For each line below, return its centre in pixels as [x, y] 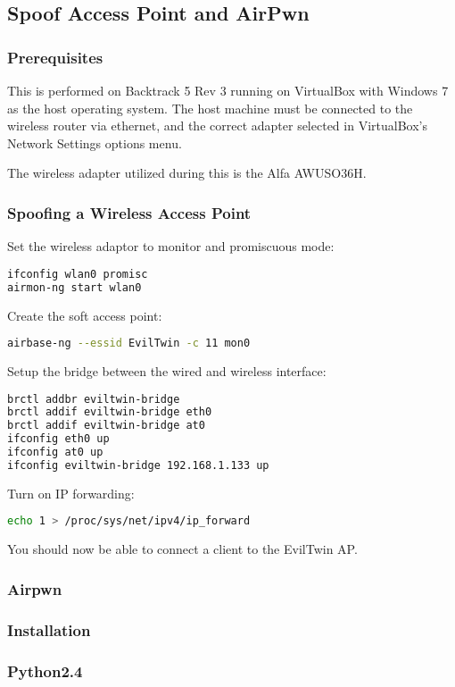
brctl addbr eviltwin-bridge [94, 399]
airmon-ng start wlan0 [74, 287]
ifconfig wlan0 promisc [78, 274]
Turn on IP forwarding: [71, 493]
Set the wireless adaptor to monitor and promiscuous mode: [171, 246]
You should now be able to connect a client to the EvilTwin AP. [182, 549]
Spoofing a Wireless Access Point [129, 212]
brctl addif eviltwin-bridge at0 [106, 426]
